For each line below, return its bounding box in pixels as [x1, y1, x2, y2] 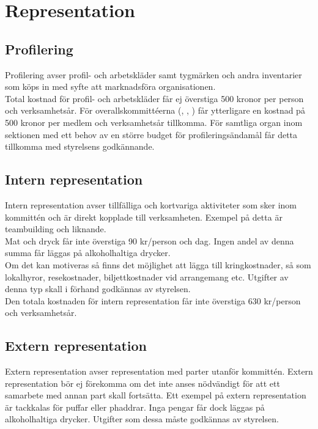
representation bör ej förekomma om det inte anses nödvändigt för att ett [5, 376, 280, 389]
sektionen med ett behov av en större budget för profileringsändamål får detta [5, 128, 298, 141]
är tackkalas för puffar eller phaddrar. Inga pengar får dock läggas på [5, 400, 265, 413]
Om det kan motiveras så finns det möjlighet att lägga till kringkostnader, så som [5, 258, 311, 271]
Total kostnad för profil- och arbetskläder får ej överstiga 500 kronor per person [5, 92, 304, 105]
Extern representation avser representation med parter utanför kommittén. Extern [5, 365, 313, 378]
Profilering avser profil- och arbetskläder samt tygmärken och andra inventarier [5, 68, 302, 81]
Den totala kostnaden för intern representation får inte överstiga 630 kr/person [5, 294, 301, 307]
